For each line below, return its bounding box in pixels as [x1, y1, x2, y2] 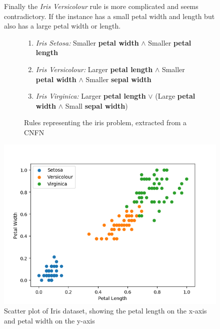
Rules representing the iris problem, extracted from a [24, 117, 186, 128]
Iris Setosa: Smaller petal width [35, 37, 139, 48]
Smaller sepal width [85, 74, 151, 84]
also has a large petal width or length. [4, 21, 121, 31]
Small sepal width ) [65, 100, 128, 111]
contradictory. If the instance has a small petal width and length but [4, 11, 215, 21]
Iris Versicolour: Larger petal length [35, 64, 153, 74]
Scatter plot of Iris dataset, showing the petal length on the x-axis [4, 305, 207, 316]
